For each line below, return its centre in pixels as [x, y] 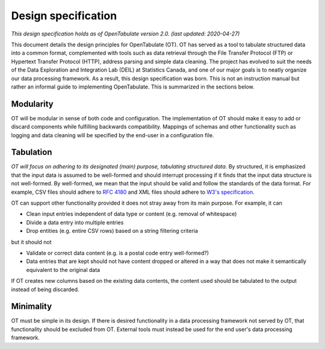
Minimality [32, 307]
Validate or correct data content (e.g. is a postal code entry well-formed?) [117, 253]
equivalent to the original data [63, 270]
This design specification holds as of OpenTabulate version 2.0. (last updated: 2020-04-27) [125, 34]
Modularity [32, 104]
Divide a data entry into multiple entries [75, 222]
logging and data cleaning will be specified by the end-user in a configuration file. [113, 135]
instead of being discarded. [45, 289]
